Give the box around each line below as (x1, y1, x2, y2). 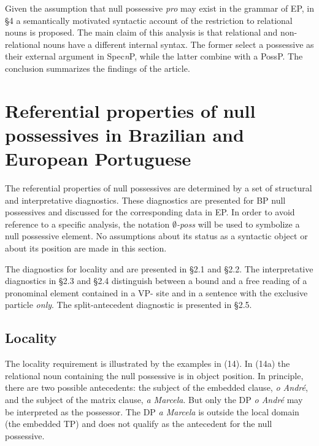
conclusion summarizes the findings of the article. (5, 61, 190, 74)
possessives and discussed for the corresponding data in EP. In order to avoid (5, 206, 295, 218)
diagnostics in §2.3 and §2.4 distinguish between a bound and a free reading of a (5, 274, 307, 287)
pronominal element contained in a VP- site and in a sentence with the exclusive (5, 286, 308, 299)
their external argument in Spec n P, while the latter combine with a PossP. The (5, 50, 303, 63)
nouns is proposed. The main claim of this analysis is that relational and (5, 26, 278, 39)
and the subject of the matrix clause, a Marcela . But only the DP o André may (5, 393, 303, 406)
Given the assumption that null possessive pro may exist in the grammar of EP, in (5, 2, 315, 14)
